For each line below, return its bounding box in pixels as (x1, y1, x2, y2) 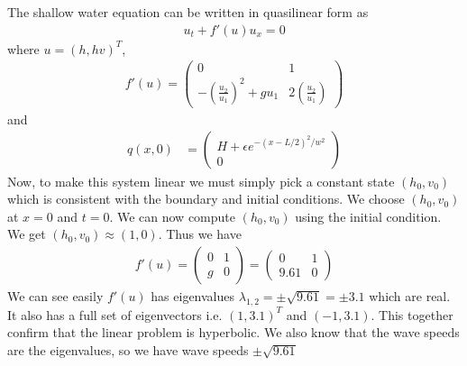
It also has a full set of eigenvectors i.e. (7, 305, 223, 324)
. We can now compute (109, 206, 235, 225)
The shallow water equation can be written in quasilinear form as (7, 3, 369, 21)
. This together (371, 305, 453, 324)
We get (7, 224, 46, 243)
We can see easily (7, 286, 104, 305)
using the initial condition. (295, 206, 442, 225)
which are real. (369, 286, 451, 305)
